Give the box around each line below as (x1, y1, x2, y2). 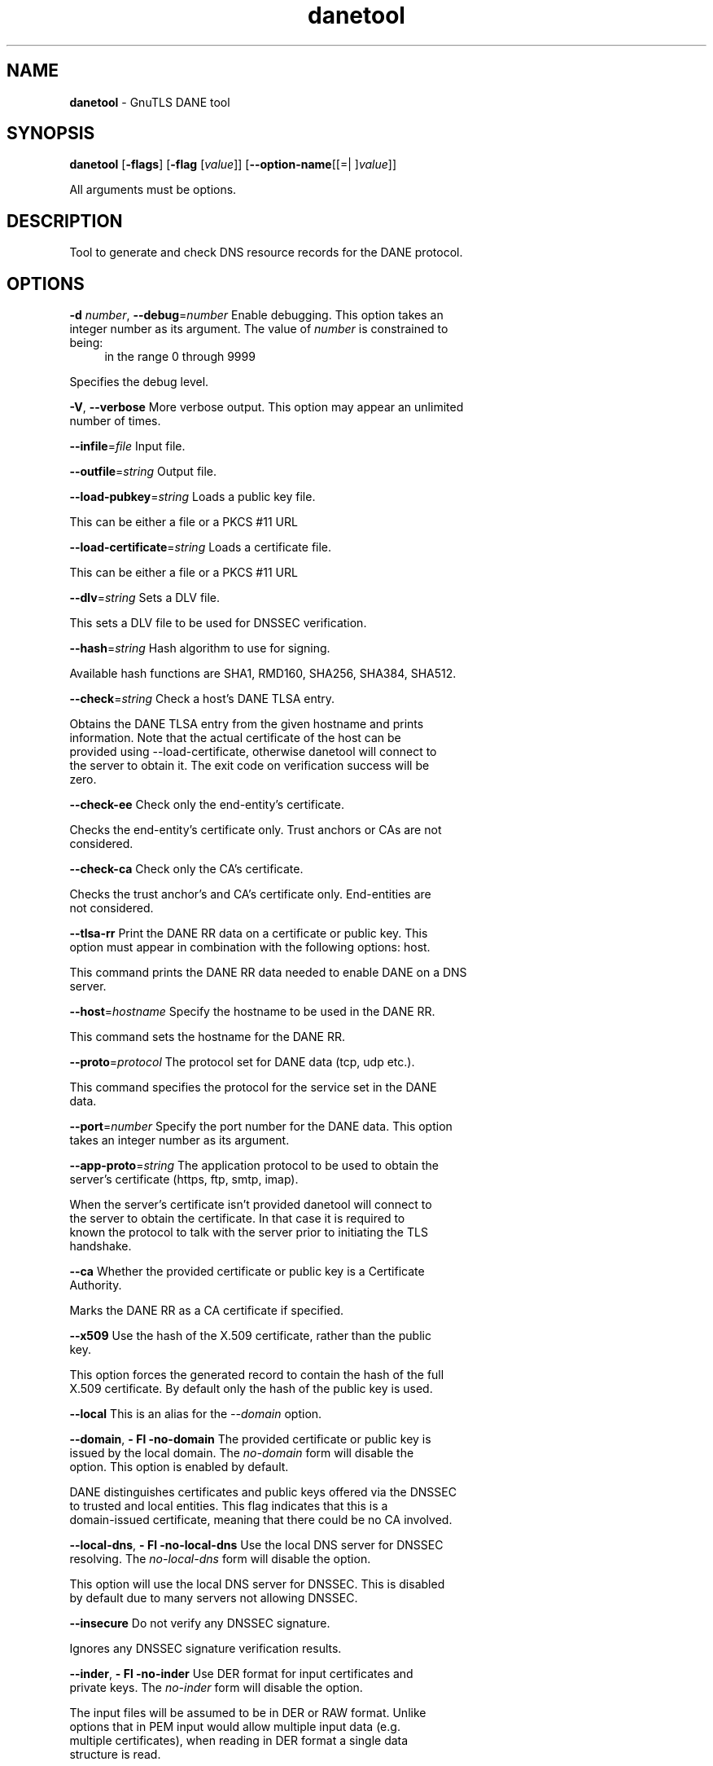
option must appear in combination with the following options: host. (69, 940, 431, 955)
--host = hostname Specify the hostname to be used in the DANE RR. (69, 1004, 435, 1019)
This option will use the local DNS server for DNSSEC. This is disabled (69, 1577, 445, 1592)
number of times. (69, 414, 161, 428)
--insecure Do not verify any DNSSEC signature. (69, 1616, 330, 1631)
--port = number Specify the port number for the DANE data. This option (69, 1119, 453, 1134)
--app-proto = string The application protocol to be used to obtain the (69, 1158, 440, 1173)
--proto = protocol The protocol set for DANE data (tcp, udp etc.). (69, 1055, 415, 1070)
